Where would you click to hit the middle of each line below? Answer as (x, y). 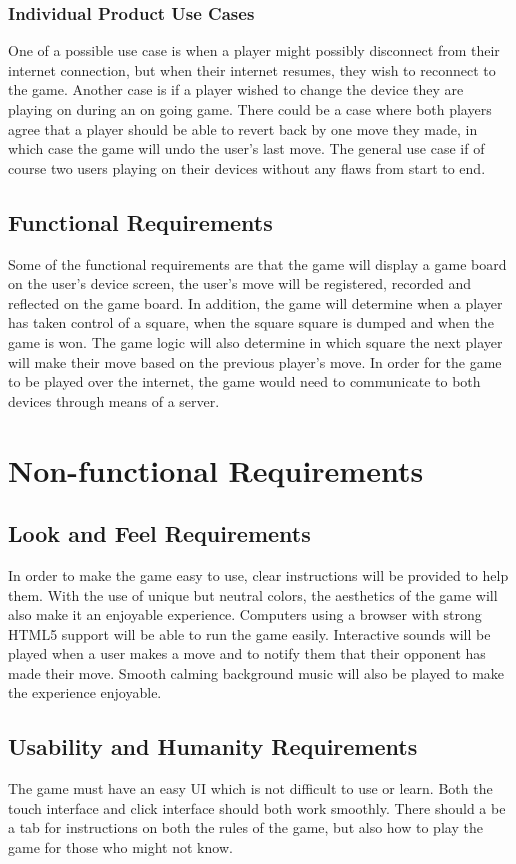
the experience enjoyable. (85, 692)
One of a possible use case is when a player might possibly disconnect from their (254, 50)
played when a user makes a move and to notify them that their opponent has (247, 653)
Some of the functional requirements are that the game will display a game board (257, 263)
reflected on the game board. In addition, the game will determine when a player (255, 302)
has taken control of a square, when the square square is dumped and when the (251, 322)
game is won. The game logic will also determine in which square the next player (255, 341)
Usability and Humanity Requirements (213, 746)
